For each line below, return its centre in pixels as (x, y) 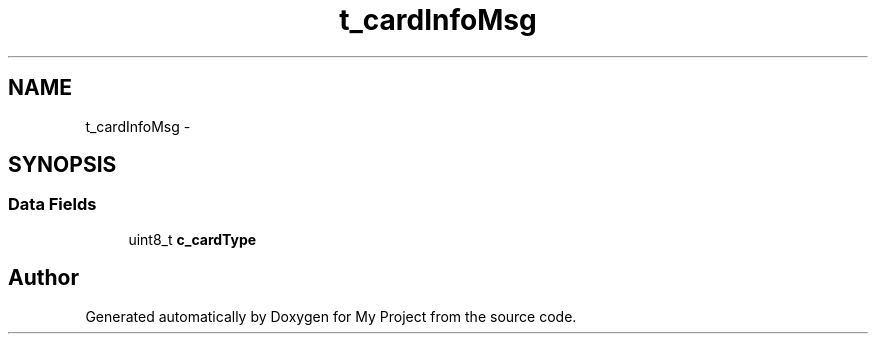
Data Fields (52, 204)
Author (43, 278)
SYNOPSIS (62, 165)
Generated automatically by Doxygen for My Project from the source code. (331, 316)
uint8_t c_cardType (192, 239)
